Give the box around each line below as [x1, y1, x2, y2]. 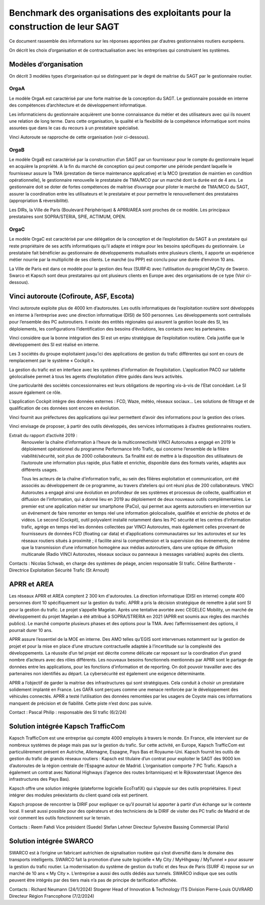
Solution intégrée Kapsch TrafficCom [9, 722, 125, 731]
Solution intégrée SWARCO [9, 837, 94, 845]
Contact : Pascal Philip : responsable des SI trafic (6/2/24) [9, 710, 127, 715]
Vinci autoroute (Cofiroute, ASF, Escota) [9, 292, 134, 301]
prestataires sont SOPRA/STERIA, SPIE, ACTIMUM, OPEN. [9, 214, 126, 219]
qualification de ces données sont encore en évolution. [9, 405, 120, 411]
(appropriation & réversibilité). [9, 198, 70, 204]
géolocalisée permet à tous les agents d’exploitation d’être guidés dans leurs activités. [9, 373, 184, 379]
